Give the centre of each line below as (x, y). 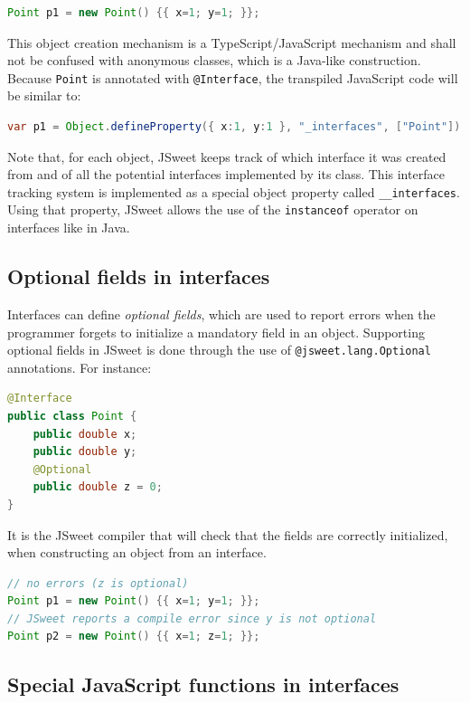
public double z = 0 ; (98, 487)
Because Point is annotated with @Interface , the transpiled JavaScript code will (233, 77)
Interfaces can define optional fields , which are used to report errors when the (221, 313)
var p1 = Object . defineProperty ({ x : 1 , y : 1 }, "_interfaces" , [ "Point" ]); (237, 127)
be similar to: (44, 95)
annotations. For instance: (80, 367)
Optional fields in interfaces (139, 276)
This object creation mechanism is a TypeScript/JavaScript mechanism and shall (232, 42)
